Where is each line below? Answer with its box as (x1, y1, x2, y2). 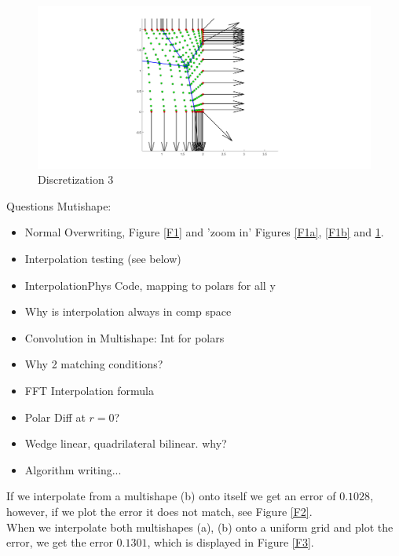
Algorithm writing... (24, 461, 122, 477)
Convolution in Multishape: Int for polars (24, 329, 225, 346)
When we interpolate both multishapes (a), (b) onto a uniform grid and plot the (6, 518, 394, 535)
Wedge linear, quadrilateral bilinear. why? (24, 435, 227, 452)
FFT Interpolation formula (24, 382, 155, 398)
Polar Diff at (24, 408, 86, 425)
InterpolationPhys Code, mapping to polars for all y (24, 276, 276, 293)
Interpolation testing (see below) (24, 250, 181, 266)
